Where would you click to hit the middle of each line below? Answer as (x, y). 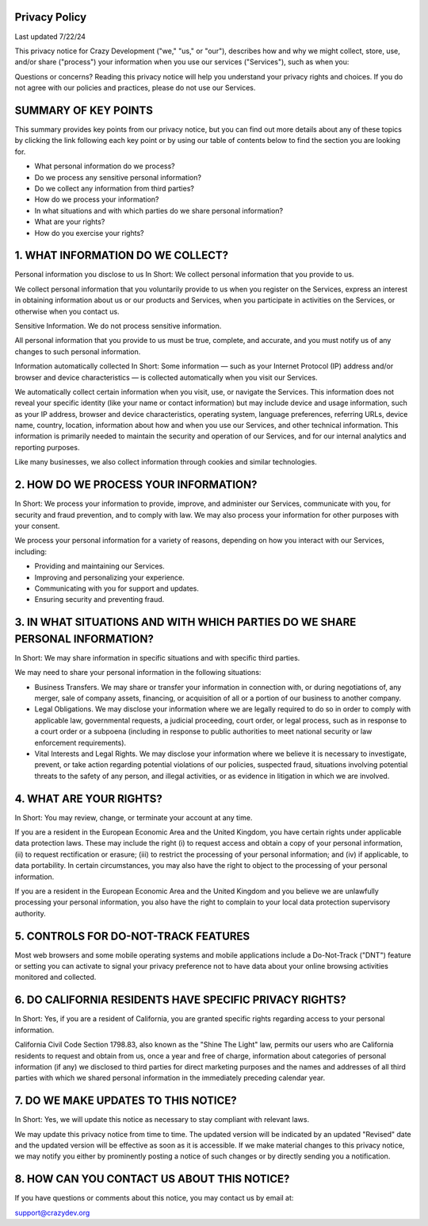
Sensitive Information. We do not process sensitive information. (118, 326)
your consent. (37, 526)
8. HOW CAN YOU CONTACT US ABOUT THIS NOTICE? (152, 1179)
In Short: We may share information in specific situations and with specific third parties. (157, 657)
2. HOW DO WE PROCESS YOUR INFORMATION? (136, 485)
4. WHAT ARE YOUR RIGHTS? (88, 798)
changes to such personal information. (78, 351)
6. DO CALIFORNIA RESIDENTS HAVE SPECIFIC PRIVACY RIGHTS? (180, 1000)
